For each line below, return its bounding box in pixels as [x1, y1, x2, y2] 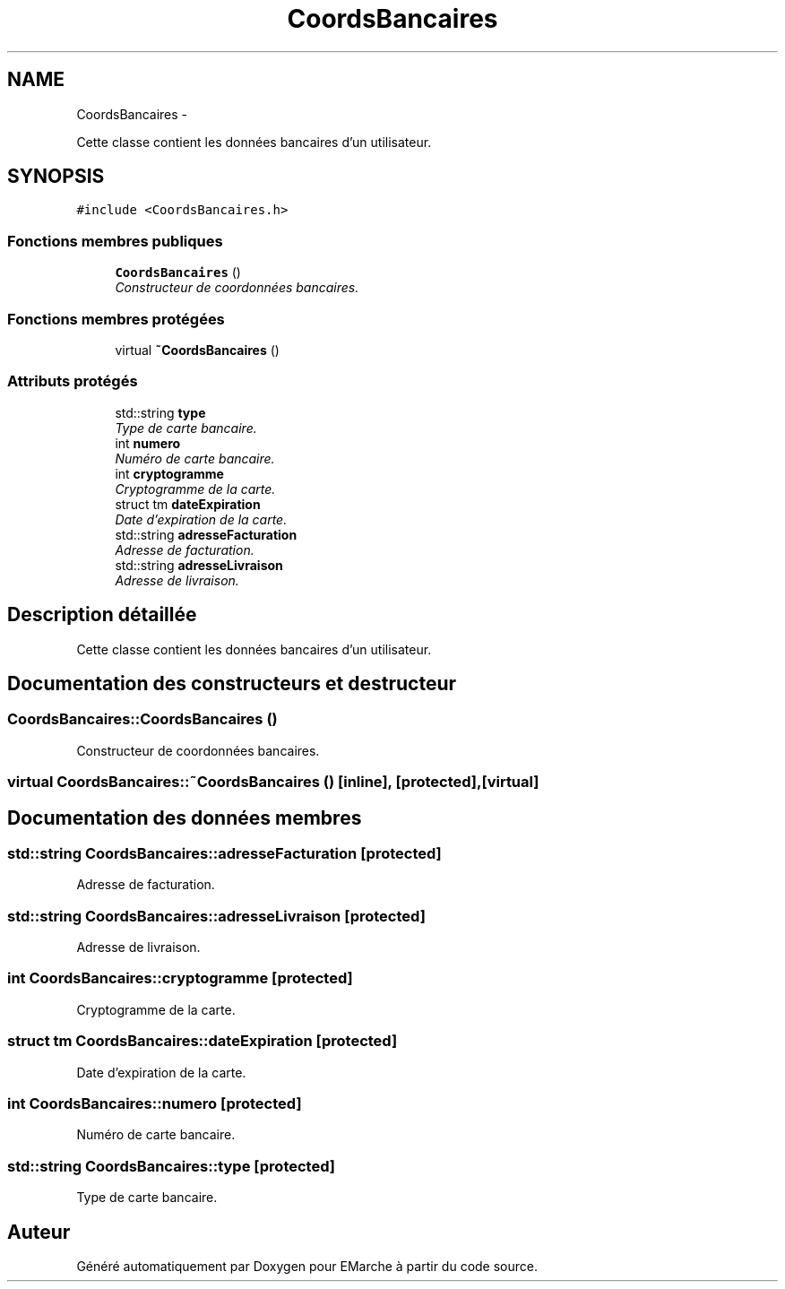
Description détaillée [7, 603, 197, 627]
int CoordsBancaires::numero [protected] [7, 1094, 302, 1112]
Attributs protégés [7, 372, 138, 391]
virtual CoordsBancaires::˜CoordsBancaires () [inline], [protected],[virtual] [7, 773, 539, 792]
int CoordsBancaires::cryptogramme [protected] [7, 969, 353, 988]
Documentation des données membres [7, 806, 362, 829]
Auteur [7, 1220, 71, 1243]
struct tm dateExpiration [115, 496, 261, 512]
